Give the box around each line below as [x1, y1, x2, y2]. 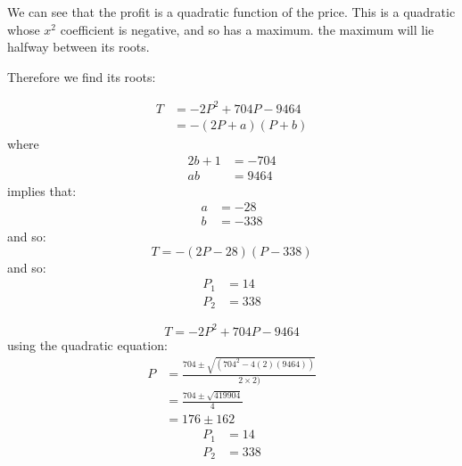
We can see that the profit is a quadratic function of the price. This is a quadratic [7, 3, 456, 20]
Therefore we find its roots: [7, 67, 156, 86]
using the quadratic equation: [7, 335, 168, 354]
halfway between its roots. [7, 37, 150, 56]
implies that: [7, 181, 77, 200]
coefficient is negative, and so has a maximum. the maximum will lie [60, 20, 434, 38]
